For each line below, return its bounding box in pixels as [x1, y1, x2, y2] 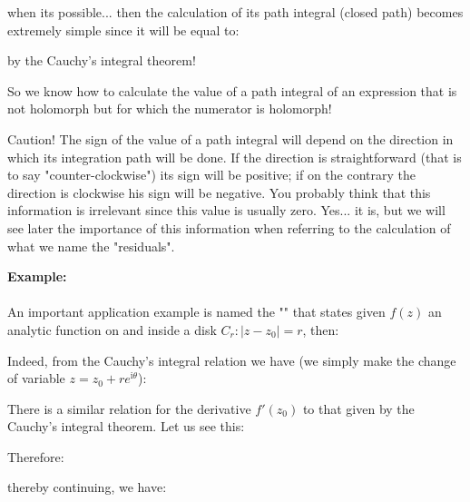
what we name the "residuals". [7, 236, 175, 255]
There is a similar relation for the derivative [7, 399, 251, 418]
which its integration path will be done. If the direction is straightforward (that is [7, 147, 462, 166]
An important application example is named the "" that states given [7, 302, 386, 321]
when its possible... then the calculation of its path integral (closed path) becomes [7, 3, 464, 21]
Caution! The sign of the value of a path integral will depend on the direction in [7, 129, 454, 148]
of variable [7, 369, 65, 388]
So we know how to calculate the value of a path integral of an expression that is [7, 81, 457, 100]
